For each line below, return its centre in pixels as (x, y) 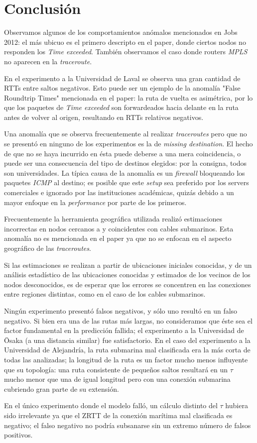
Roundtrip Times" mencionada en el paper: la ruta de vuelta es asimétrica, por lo (128, 97)
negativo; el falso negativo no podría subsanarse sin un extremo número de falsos (128, 425)
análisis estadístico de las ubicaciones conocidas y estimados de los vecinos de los (127, 275)
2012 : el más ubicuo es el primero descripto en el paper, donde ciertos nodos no (125, 42)
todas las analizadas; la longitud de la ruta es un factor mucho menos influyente (126, 359)
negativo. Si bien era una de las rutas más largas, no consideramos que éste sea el (128, 320)
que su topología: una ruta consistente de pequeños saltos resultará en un (116, 369)
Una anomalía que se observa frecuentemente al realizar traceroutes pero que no (126, 134)
